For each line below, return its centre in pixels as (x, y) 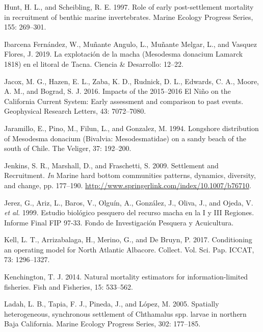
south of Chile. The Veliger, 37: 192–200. (68, 148)
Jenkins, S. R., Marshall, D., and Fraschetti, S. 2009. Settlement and (111, 165)
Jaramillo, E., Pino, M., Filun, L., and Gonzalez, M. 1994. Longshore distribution (131, 128)
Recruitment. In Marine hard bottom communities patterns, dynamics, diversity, (130, 175)
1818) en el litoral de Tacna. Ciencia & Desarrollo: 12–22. (94, 63)
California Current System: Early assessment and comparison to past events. (124, 101)
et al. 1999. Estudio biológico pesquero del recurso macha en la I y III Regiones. (129, 212)
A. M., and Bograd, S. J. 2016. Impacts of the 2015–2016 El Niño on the (117, 91)
